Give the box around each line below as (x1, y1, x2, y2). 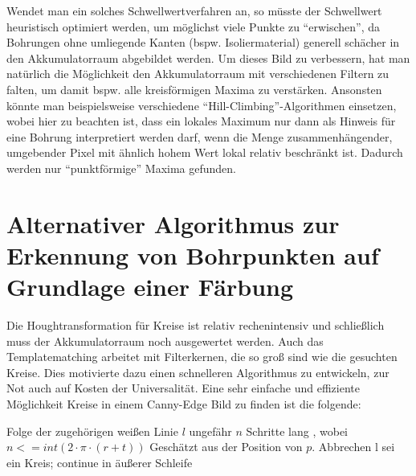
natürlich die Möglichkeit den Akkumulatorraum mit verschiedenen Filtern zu (6, 65, 389, 82)
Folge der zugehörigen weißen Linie (6, 422, 178, 439)
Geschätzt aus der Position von (149, 438, 303, 455)
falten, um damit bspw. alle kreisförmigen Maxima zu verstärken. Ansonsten (6, 80, 382, 97)
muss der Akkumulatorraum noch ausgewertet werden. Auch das (6, 332, 324, 349)
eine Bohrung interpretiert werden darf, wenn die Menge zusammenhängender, (6, 128, 393, 145)
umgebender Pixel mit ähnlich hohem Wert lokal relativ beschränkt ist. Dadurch (6, 144, 403, 161)
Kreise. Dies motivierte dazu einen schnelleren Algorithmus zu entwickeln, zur (6, 363, 389, 380)
